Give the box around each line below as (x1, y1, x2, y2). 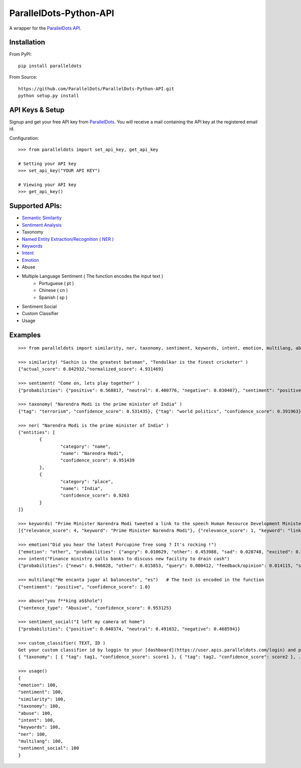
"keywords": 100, (18, 724, 61, 730)
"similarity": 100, (18, 696, 66, 702)
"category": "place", (60, 479, 114, 484)
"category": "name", (60, 443, 111, 449)
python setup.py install (18, 93, 79, 99)
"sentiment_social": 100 (18, 745, 79, 751)
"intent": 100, (18, 717, 56, 723)
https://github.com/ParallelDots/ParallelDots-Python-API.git (18, 86, 175, 91)
